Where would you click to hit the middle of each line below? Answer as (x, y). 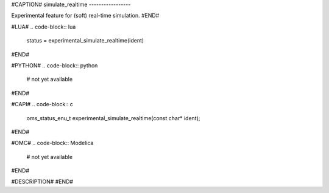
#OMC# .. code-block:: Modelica (52, 143)
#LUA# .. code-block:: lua (44, 27)
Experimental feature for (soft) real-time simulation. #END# (85, 16)
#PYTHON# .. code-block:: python (55, 65)
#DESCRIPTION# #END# (42, 181)
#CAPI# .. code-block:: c (42, 104)
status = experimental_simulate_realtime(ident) (85, 41)
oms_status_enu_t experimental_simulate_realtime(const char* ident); (113, 118)
